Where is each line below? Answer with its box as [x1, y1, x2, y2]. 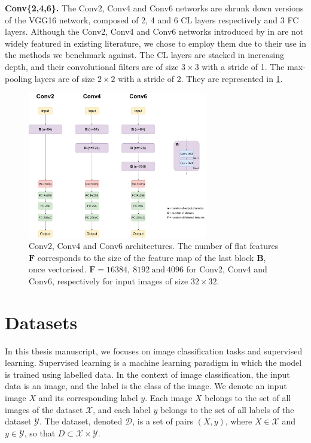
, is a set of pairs [132, 415, 194, 427]
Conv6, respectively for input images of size [29, 274, 188, 287]
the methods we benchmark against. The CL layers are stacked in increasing [5, 48, 284, 61]
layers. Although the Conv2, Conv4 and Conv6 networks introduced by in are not [5, 25, 304, 38]
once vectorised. [29, 263, 87, 275]
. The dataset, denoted [39, 415, 123, 427]
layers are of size [34, 72, 95, 84]
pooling [5, 72, 32, 84]
